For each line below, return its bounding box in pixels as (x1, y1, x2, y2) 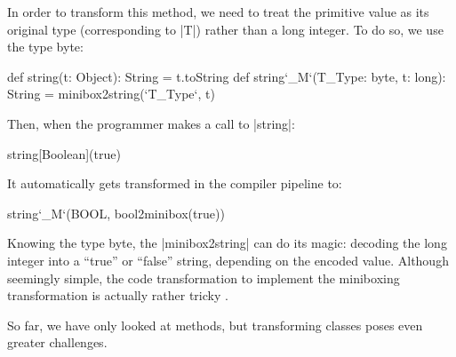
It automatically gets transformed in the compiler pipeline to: (7, 174, 342, 193)
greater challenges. (7, 333, 108, 352)
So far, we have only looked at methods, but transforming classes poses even (7, 315, 423, 334)
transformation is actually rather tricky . (7, 286, 228, 305)
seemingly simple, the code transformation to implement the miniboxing (7, 268, 400, 287)
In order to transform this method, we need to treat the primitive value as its (7, 3, 429, 20)
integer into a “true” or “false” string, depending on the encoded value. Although (7, 250, 449, 269)
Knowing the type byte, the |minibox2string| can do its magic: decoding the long (7, 234, 447, 252)
